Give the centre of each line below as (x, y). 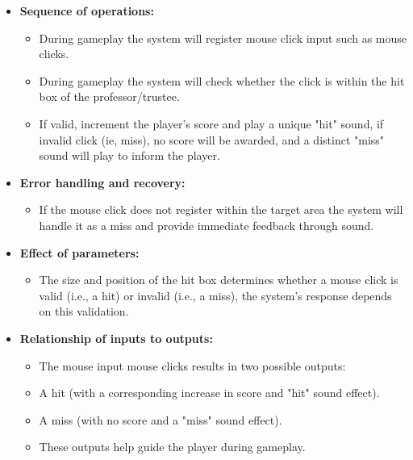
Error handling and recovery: (102, 182)
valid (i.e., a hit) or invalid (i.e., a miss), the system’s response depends (215, 295)
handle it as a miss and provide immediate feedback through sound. (206, 225)
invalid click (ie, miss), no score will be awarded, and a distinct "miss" (212, 139)
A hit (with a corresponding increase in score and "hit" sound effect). (209, 393)
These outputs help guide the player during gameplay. (172, 447)
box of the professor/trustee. (109, 96)
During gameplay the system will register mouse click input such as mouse (223, 38)
